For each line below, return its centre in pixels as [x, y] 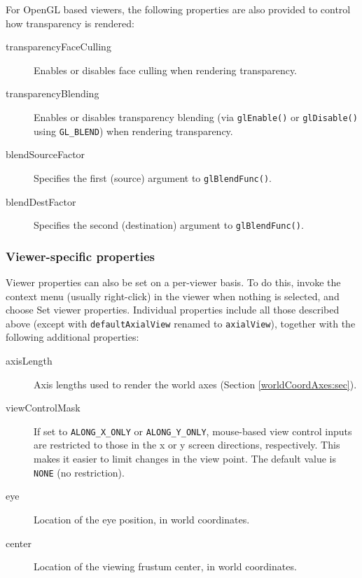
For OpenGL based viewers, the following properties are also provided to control [178, 9]
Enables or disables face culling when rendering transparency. [166, 70]
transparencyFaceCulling [58, 47]
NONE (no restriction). [79, 472]
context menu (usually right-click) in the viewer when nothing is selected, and [173, 296]
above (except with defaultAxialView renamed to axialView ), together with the [181, 323]
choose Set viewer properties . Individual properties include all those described [173, 310]
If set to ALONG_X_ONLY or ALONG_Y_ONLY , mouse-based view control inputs [193, 431]
